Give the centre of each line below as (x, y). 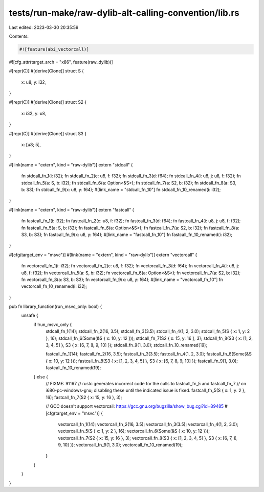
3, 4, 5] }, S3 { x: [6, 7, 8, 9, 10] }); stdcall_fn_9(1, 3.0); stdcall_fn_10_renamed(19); (127, 345)
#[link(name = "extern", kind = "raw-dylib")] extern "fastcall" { (72, 210)
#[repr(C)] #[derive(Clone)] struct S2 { (48, 102)
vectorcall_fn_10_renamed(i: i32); (54, 286)
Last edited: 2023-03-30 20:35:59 (44, 27)
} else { (41, 376)
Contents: (19, 36)
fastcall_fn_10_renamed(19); (73, 368)
